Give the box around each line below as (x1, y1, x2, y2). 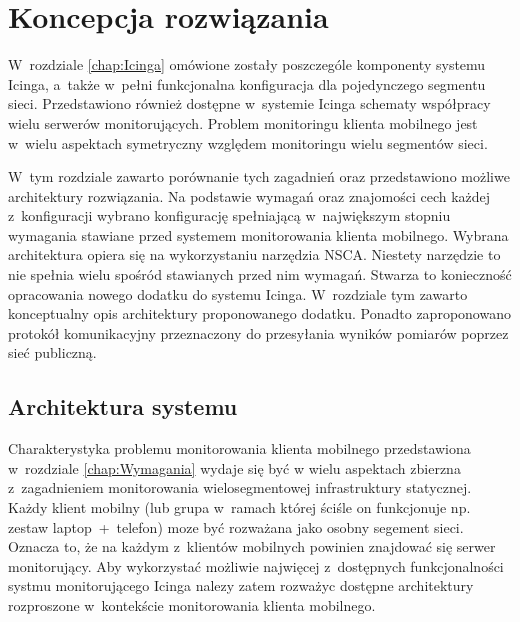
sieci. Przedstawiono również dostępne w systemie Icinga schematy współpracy (8, 93, 491, 114)
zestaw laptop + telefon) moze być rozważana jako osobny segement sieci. (8, 516, 464, 537)
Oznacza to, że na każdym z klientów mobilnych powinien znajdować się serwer (8, 536, 496, 557)
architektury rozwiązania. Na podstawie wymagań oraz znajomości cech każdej (8, 185, 491, 206)
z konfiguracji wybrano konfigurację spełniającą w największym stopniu (8, 205, 451, 226)
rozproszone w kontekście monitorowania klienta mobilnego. (8, 594, 376, 615)
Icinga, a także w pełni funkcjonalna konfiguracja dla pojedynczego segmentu (8, 73, 486, 94)
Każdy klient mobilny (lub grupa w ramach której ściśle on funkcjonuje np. (8, 497, 471, 518)
